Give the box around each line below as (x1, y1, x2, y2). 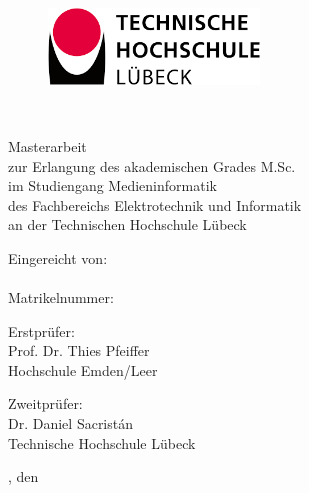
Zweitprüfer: (8, 393, 83, 414)
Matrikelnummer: (8, 287, 114, 308)
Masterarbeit (8, 135, 87, 156)
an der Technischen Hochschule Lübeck (8, 214, 247, 235)
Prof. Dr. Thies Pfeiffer (8, 340, 150, 361)
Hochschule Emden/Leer (8, 359, 158, 380)
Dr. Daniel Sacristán (8, 413, 134, 434)
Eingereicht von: (8, 247, 108, 268)
